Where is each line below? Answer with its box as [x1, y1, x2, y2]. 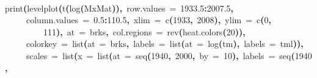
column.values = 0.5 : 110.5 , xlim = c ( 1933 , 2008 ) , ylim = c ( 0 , [26, 13, 272, 26]
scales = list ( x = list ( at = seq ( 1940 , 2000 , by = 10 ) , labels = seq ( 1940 [26, 49, 312, 62]
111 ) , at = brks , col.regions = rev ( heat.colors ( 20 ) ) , [43, 25, 246, 38]
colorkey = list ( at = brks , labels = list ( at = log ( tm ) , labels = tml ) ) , [26, 37, 304, 50]
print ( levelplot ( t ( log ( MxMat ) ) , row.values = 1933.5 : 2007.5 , [5, 1, 234, 14]
